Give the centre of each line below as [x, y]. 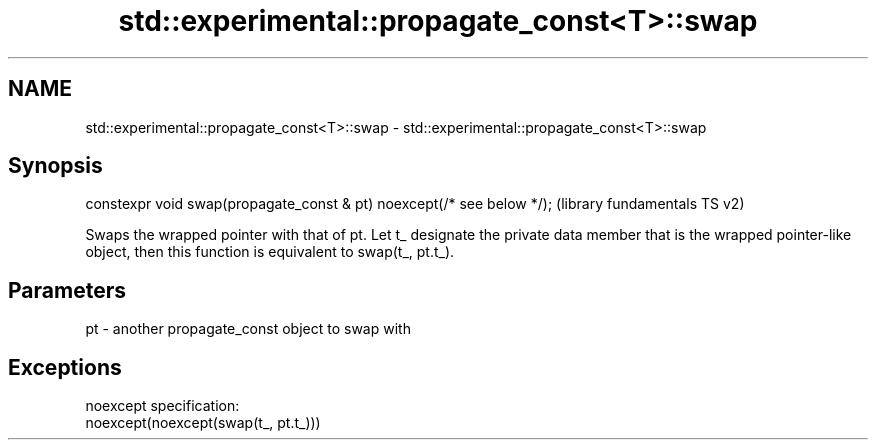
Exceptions [65, 367]
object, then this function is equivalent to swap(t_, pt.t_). [270, 252]
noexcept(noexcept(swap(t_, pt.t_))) [203, 423]
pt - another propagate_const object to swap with [248, 329]
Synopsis [55, 166]
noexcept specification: [162, 406]
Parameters [67, 290]
